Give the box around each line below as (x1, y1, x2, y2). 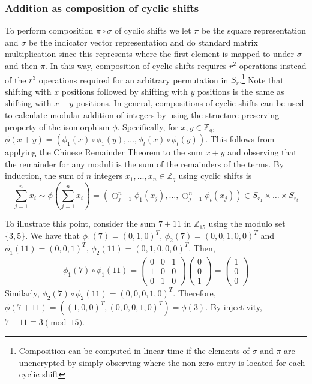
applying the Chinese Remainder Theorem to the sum (5, 146, 203, 158)
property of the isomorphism (5, 120, 110, 133)
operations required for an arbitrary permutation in (38, 73, 229, 86)
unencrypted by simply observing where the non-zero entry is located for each (19, 356, 305, 368)
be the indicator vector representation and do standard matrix (28, 35, 258, 48)
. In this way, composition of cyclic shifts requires (45, 59, 227, 71)
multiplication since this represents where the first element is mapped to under (5, 47, 295, 60)
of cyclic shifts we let (114, 24, 191, 37)
